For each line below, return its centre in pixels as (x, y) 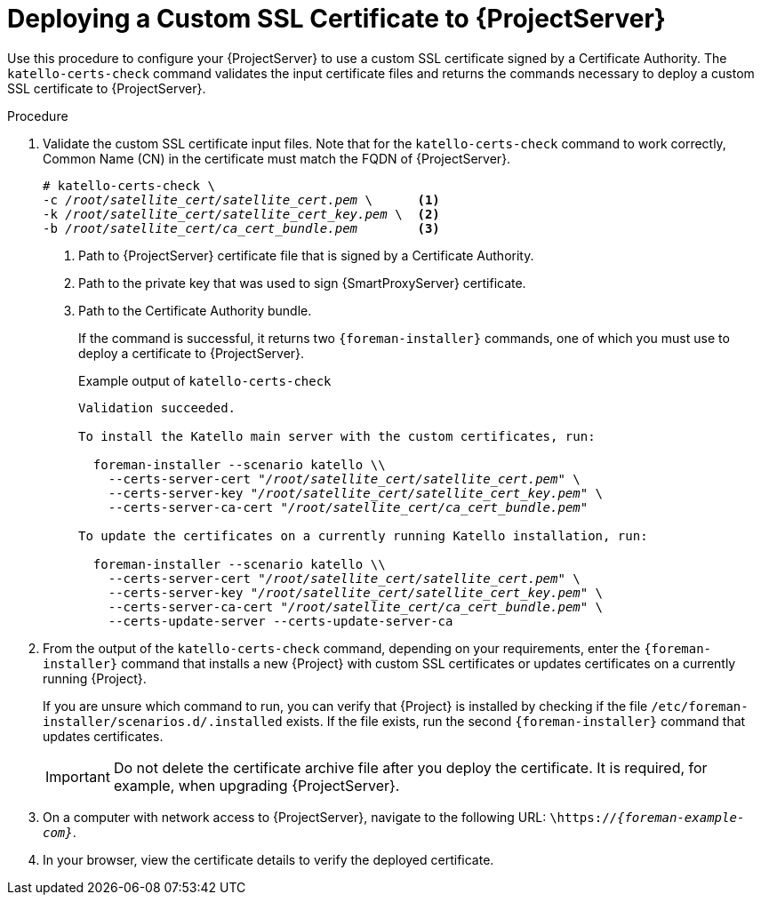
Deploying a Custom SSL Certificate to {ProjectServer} (336, 19)
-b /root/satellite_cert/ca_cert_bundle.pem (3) (241, 228)
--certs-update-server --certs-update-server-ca (280, 621)
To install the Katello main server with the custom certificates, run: (337, 436)
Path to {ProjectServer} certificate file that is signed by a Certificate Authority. (306, 255)
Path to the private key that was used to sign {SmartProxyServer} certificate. (302, 283)
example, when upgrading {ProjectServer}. (256, 785)
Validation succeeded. (157, 407)
